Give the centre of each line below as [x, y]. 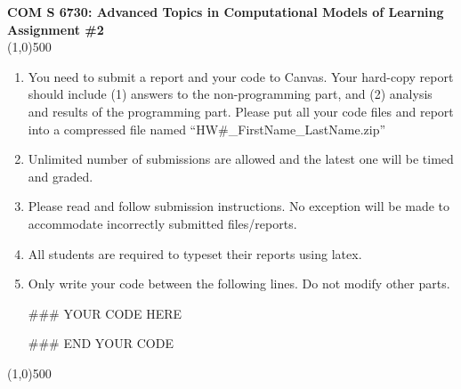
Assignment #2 [56, 29]
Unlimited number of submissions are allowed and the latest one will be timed [241, 159]
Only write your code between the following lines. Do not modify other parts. [239, 284]
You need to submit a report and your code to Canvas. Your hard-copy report [241, 76]
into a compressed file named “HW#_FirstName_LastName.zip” [207, 129]
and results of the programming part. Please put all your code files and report [241, 111]
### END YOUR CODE [101, 343]
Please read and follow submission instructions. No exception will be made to [239, 206]
